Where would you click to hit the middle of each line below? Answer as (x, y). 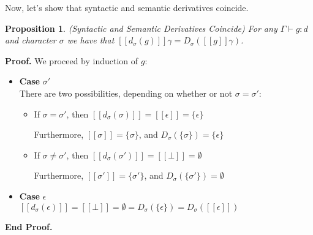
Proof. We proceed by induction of (72, 60)
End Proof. (29, 226)
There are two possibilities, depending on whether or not (126, 93)
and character (31, 40)
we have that (91, 40)
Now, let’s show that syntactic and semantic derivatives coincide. (127, 7)
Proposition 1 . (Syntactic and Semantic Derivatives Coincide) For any (141, 28)
